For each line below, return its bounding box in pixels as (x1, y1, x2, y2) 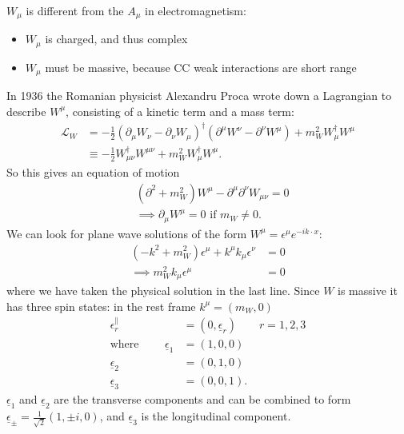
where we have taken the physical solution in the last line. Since (6, 282, 320, 299)
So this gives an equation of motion (6, 164, 180, 181)
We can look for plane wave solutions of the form (6, 225, 247, 241)
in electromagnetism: (144, 2, 246, 18)
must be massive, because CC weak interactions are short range (45, 58, 357, 75)
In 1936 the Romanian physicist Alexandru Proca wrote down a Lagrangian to (6, 87, 392, 104)
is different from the (26, 2, 124, 18)
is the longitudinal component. (141, 408, 291, 424)
